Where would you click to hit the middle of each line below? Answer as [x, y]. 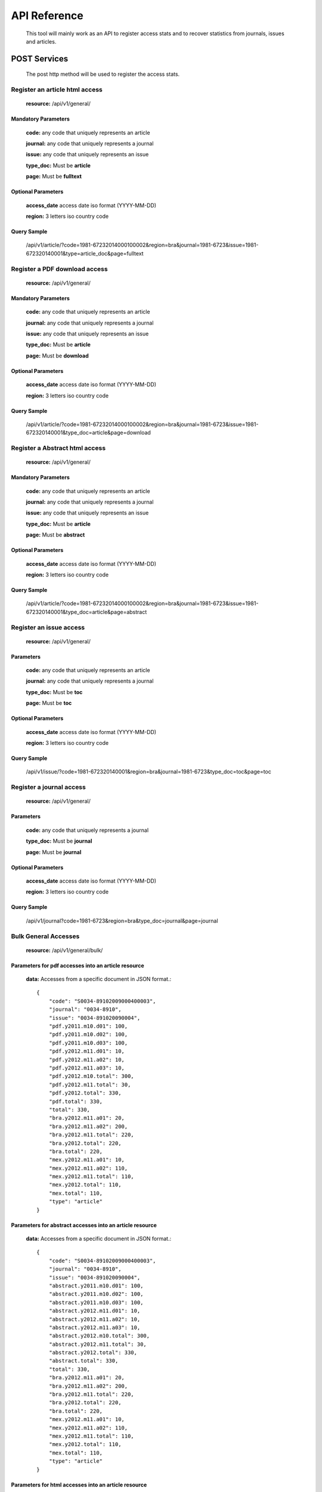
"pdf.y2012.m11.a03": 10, [87, 1068]
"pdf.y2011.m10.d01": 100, [88, 1026]
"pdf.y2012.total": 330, [85, 1093]
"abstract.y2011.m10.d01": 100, [96, 1286]
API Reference [47, 16]
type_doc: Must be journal [59, 841]
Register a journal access [48, 787]
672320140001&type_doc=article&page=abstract [86, 612]
